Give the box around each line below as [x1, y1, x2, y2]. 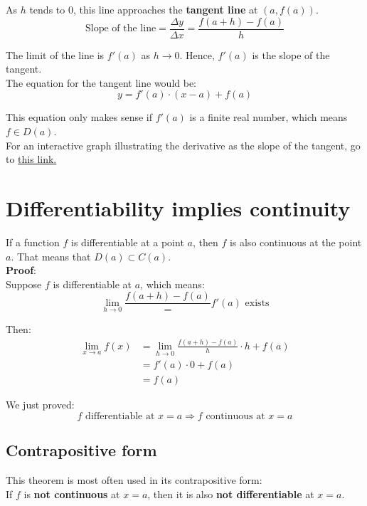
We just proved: [6, 397, 75, 412]
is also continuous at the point [229, 234, 362, 249]
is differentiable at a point [71, 234, 184, 249]
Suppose [6, 276, 42, 291]
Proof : [6, 263, 37, 278]
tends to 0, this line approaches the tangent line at [29, 2, 258, 16]
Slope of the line [85, 23, 156, 34]
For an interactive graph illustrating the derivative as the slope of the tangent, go [6, 137, 361, 152]
